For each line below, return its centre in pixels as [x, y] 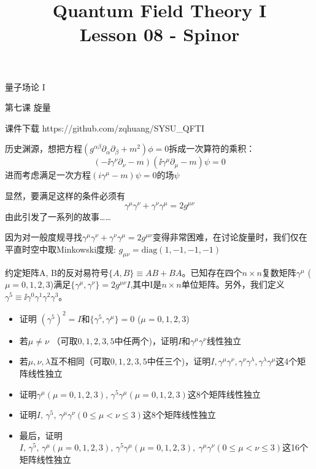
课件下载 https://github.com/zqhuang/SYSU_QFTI [105, 128]
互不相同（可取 [80, 361]
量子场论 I [25, 86]
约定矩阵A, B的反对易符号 [57, 272]
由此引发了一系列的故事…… [58, 216]
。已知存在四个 [212, 272]
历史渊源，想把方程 [44, 148]
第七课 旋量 [28, 107]
